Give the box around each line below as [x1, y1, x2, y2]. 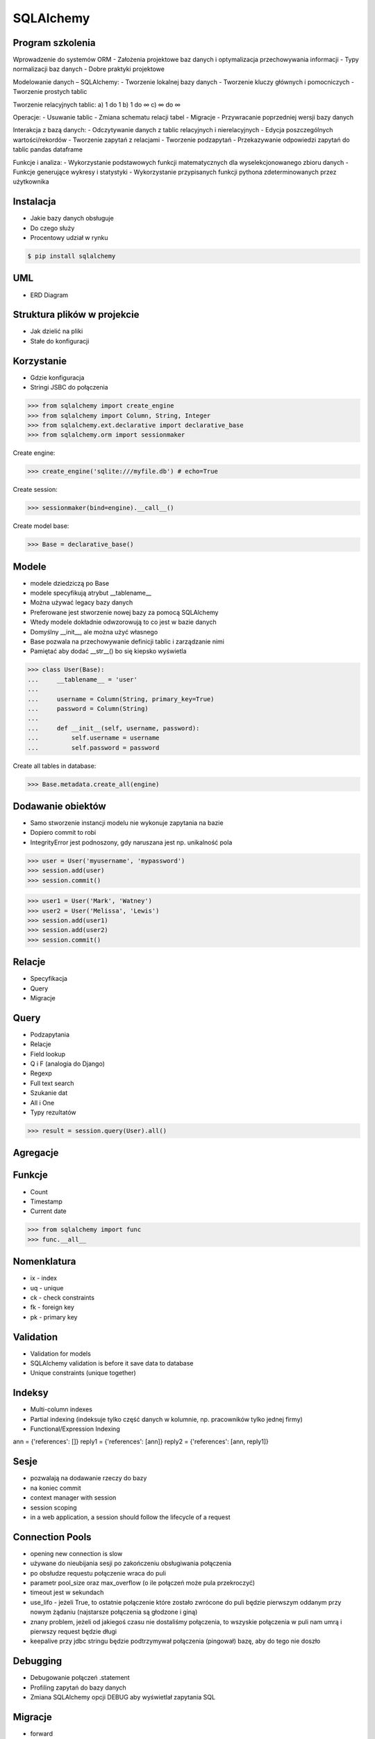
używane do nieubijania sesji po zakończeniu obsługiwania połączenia [30, 1559, 232, 1568]
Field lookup [30, 1050, 66, 1058]
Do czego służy [30, 223, 75, 232]
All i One [30, 1098, 55, 1107]
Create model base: [12, 522, 69, 530]
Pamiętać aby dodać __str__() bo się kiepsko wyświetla [30, 647, 187, 655]
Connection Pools [12, 1531, 92, 1543]
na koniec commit [30, 1484, 81, 1492]
